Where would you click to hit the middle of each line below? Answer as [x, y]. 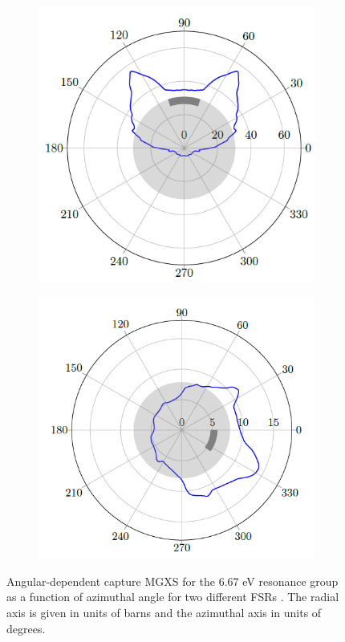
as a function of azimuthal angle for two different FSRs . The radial [173, 597]
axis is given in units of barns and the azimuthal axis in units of [164, 612]
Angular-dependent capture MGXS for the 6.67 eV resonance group [172, 581]
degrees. [26, 628]
